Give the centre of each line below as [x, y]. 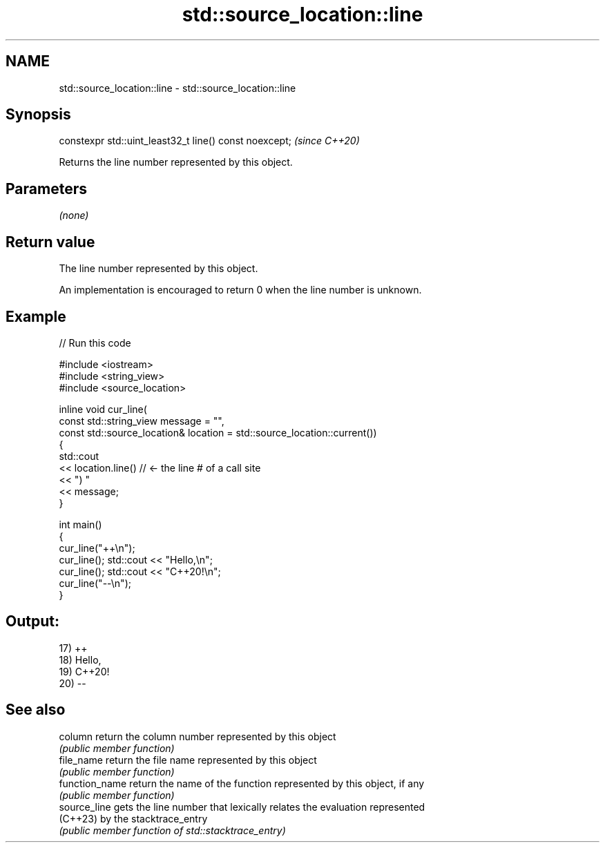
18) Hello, [80, 659]
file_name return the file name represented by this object [188, 760]
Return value [50, 242]
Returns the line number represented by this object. [176, 162]
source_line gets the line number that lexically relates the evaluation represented [242, 807]
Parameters [46, 189]
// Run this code [95, 343]
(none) [74, 215]
